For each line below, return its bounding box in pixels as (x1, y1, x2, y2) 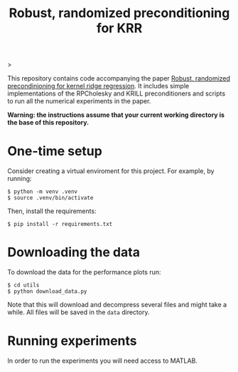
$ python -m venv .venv (7, 188, 78, 195)
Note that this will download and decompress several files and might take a (7, 301, 227, 309)
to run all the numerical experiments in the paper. (7, 97, 151, 105)
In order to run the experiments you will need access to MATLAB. (7, 356, 198, 365)
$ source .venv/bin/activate (7, 195, 94, 202)
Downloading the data (7, 244, 141, 261)
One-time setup (7, 143, 103, 160)
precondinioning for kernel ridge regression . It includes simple (7, 82, 190, 91)
